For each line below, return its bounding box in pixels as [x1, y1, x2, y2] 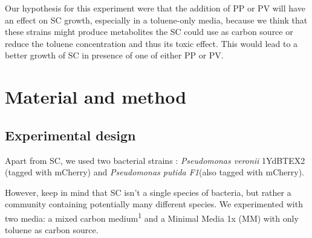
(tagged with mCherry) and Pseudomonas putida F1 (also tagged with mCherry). [5, 166, 305, 178]
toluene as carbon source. [5, 224, 99, 236]
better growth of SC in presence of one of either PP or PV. [5, 49, 224, 61]
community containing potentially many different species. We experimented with [5, 198, 303, 210]
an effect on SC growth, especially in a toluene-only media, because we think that [5, 13, 308, 26]
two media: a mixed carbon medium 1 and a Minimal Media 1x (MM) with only [5, 210, 299, 224]
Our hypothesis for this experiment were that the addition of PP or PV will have [5, 2, 305, 14]
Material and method [5, 84, 187, 109]
